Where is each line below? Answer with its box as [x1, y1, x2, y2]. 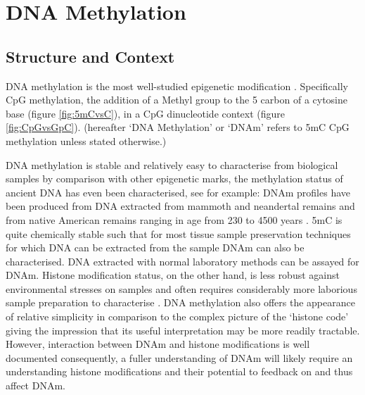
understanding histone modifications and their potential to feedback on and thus [6, 364, 353, 379]
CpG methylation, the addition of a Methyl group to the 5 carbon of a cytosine [6, 92, 348, 107]
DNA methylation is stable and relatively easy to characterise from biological [6, 157, 338, 172]
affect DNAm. [6, 378, 65, 393]
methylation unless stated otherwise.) [6, 133, 167, 148]
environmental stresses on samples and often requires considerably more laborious [6, 281, 357, 296]
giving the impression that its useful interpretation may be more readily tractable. [6, 322, 360, 337]
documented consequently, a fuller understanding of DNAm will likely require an [6, 350, 353, 365]
